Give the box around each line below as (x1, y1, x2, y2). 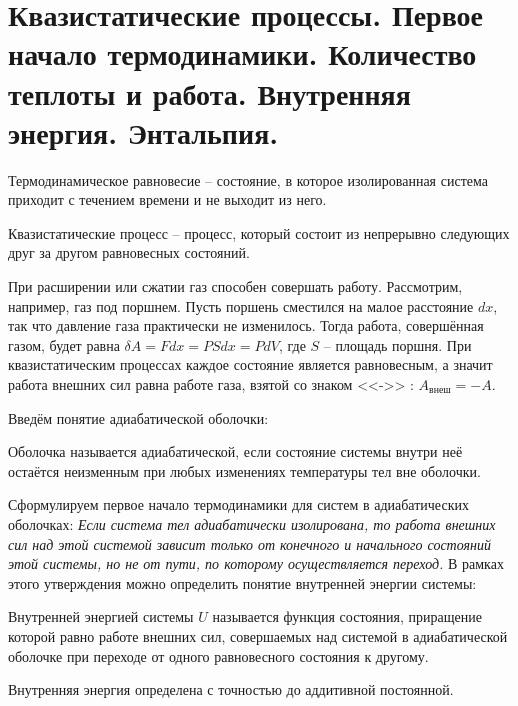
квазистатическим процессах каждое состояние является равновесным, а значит (8, 354, 493, 375)
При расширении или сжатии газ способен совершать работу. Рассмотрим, (8, 276, 463, 297)
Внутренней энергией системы (8, 606, 194, 627)
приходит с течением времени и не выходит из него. (8, 189, 327, 210)
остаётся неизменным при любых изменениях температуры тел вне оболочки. (8, 460, 481, 481)
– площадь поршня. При (323, 334, 472, 355)
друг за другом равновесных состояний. (8, 242, 250, 263)
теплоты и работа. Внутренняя (8, 72, 411, 113)
